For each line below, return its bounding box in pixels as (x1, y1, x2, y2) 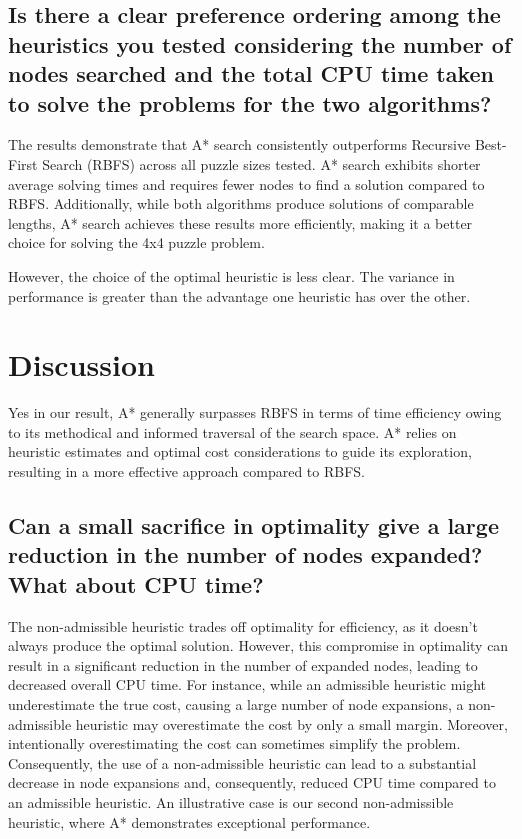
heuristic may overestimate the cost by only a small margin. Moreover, (75, 713, 508, 734)
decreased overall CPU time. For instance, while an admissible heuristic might (8, 674, 487, 695)
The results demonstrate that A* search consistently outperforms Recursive (8, 134, 471, 155)
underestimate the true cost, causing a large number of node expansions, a (8, 693, 464, 714)
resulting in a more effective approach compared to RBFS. (8, 461, 366, 482)
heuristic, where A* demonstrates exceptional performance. (8, 811, 371, 832)
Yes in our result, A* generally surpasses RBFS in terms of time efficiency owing (8, 402, 502, 423)
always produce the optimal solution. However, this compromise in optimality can (8, 635, 509, 656)
